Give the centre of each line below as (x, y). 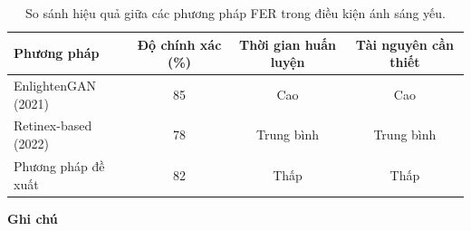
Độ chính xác (179, 44)
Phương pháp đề (59, 165)
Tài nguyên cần (404, 44)
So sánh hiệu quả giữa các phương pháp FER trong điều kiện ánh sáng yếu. (235, 13)
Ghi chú (33, 218)
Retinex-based (53, 125)
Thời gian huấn (288, 44)
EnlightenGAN (55, 86)
